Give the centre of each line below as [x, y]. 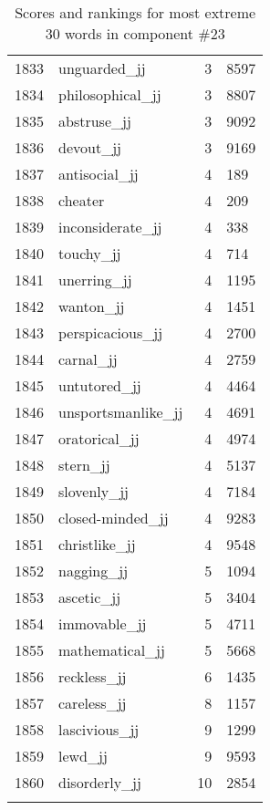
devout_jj [90, 147]
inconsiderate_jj [110, 227]
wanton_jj [92, 306]
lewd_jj [83, 756]
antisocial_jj [99, 174]
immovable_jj [103, 623]
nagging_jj [93, 571]
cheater [82, 200]
